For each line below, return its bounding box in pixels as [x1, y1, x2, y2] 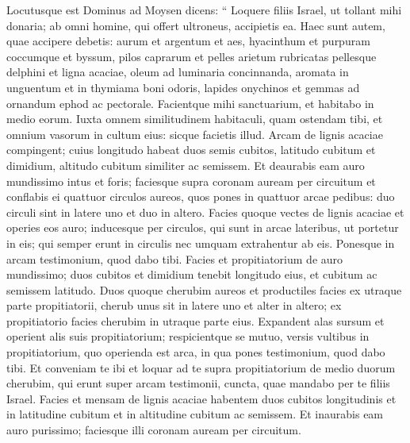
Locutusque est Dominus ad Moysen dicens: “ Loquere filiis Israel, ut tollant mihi [6, 2, 402, 17]
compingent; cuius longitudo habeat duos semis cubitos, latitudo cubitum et [6, 141, 376, 158]
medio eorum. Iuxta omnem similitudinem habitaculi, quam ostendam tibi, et [6, 110, 383, 127]
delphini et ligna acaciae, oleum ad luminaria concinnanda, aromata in [6, 64, 349, 80]
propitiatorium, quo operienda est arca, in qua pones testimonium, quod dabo [6, 344, 385, 360]
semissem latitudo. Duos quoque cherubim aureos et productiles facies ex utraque [6, 281, 402, 298]
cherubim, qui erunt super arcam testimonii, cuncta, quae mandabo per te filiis [6, 375, 390, 391]
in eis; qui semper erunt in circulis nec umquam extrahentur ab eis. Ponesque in [6, 234, 395, 251]
